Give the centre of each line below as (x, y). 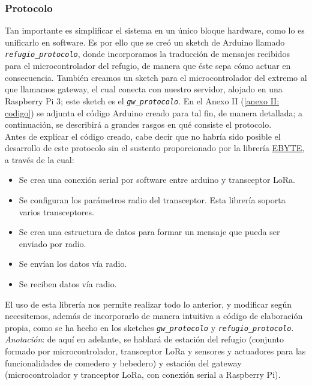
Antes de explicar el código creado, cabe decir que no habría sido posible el (143, 136)
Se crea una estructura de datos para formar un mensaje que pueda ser (149, 232)
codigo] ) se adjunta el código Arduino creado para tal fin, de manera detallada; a (154, 112)
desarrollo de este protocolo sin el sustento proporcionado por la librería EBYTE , (155, 148)
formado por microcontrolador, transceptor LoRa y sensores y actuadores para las (155, 351)
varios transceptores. (56, 211)
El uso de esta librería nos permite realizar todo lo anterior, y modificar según (148, 304)
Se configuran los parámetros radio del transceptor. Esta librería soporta (152, 200)
